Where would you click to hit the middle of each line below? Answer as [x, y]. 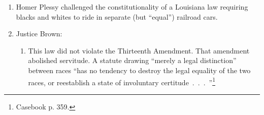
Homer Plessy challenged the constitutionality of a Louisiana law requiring [132, 7]
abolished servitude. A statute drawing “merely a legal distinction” [132, 60]
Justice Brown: [39, 34]
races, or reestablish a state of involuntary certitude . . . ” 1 [122, 81]
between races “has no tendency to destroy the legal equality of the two [139, 70]
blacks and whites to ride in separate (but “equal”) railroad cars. [117, 16]
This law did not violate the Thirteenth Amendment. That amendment [139, 50]
